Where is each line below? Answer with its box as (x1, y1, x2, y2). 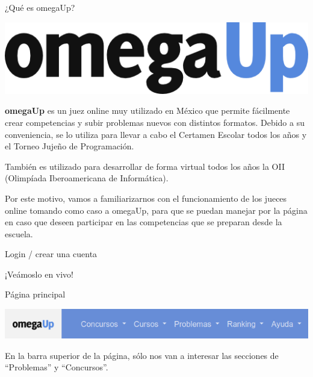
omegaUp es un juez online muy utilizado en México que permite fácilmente (5, 104, 290, 117)
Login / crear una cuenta (5, 248, 98, 260)
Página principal (5, 288, 66, 301)
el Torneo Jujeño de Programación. (5, 140, 134, 152)
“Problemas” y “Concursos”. (5, 361, 108, 373)
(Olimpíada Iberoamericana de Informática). (5, 172, 169, 184)
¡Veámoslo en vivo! (5, 267, 74, 280)
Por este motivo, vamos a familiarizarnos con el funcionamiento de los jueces (5, 192, 287, 204)
